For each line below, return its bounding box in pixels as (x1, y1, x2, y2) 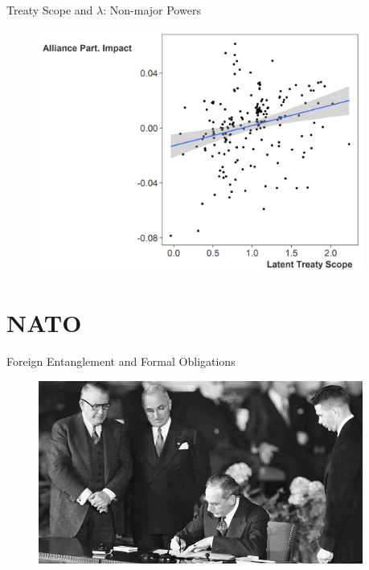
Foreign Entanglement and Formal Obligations (6, 353, 236, 370)
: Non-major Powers (103, 2, 201, 18)
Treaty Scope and (6, 2, 93, 18)
